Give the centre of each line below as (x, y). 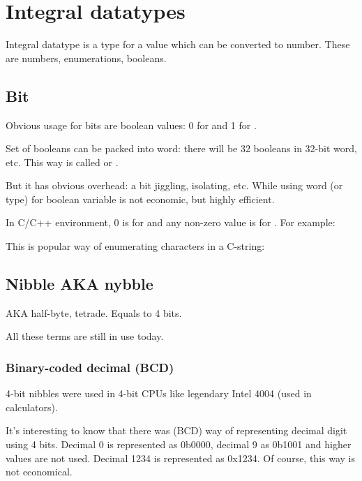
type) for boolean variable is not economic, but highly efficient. (140, 199)
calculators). (32, 407)
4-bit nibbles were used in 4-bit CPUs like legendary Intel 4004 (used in (159, 393)
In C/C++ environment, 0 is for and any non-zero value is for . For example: (171, 222)
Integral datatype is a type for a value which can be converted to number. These (178, 44)
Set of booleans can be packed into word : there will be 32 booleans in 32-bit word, (181, 148)
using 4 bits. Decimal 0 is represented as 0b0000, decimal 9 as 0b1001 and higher (179, 444)
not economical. (39, 472)
